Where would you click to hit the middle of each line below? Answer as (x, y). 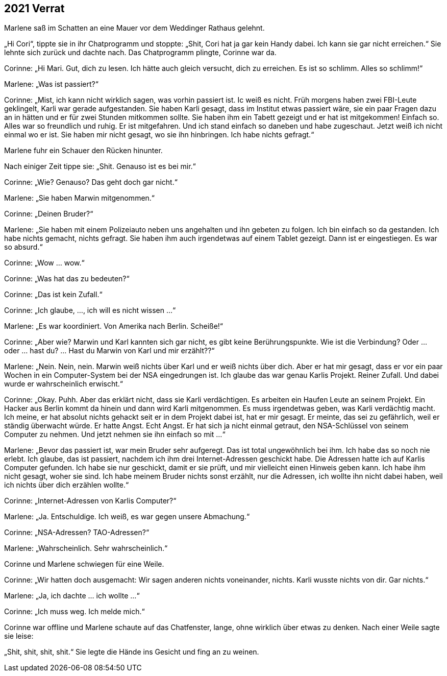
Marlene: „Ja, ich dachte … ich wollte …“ (72, 596)
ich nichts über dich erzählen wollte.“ (67, 485)
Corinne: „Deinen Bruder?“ (49, 214)
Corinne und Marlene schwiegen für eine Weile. (84, 564)
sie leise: (19, 636)
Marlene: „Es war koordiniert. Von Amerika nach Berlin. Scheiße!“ (114, 326)
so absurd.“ (23, 247)
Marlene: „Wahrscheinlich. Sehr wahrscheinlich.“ (86, 548)
